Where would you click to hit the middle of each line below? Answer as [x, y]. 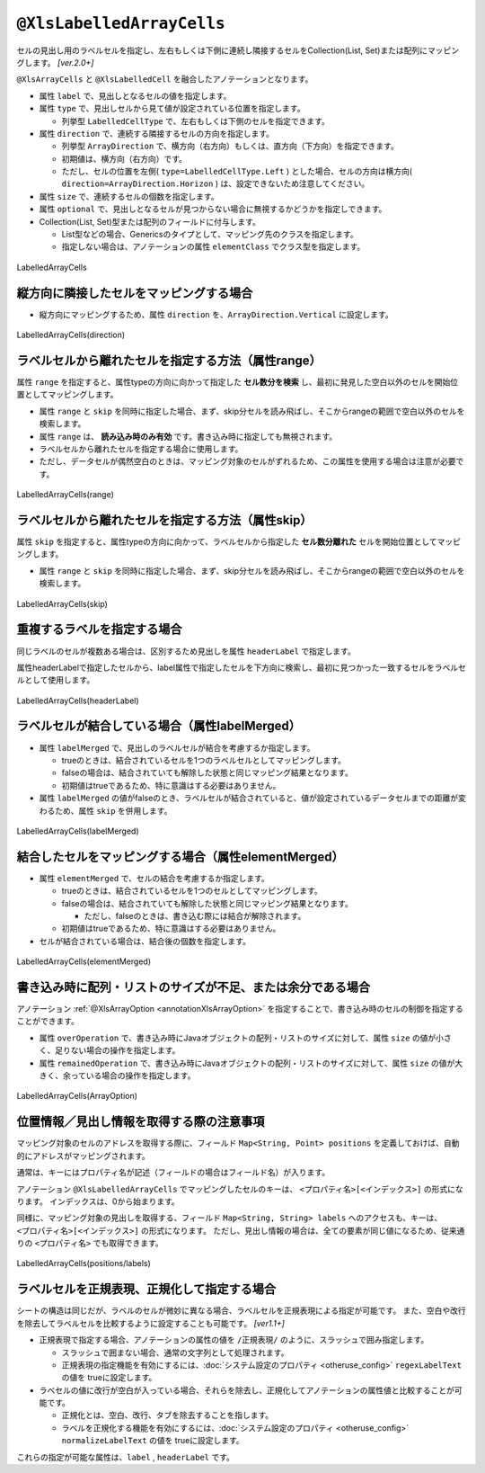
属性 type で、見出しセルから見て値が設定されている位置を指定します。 [172, 109]
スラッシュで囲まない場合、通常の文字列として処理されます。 [175, 1352]
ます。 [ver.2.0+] [63, 62]
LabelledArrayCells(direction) [71, 335]
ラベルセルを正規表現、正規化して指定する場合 [146, 1289]
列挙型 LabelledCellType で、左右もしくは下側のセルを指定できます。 [195, 121]
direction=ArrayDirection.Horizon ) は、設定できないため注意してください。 [216, 183]
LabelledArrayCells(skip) [62, 603]
